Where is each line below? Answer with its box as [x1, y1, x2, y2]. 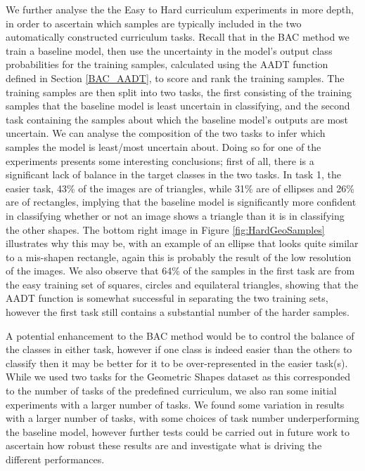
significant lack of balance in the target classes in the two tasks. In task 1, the [6, 167, 341, 182]
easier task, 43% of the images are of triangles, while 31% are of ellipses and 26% [6, 180, 354, 195]
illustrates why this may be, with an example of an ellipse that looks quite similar [6, 236, 359, 251]
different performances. [6, 452, 105, 466]
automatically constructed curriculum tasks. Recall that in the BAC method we [6, 29, 350, 44]
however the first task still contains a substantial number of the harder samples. [6, 305, 350, 319]
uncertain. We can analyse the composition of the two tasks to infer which [6, 126, 326, 140]
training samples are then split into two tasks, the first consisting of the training [6, 84, 352, 99]
